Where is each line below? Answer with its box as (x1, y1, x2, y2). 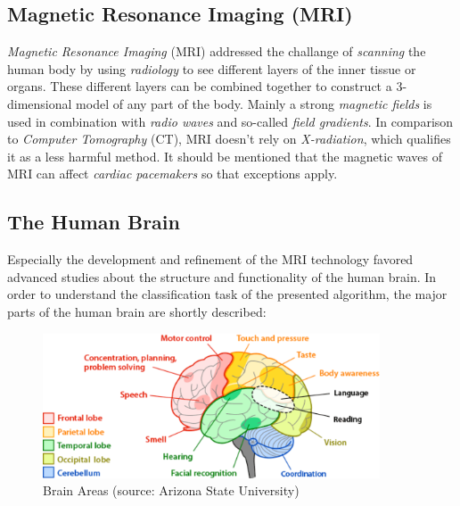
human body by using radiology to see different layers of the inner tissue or (7, 59, 416, 78)
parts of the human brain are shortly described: (7, 302, 267, 320)
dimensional (7, 94, 72, 112)
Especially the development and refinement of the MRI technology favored (7, 250, 414, 269)
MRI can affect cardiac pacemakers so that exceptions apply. (7, 164, 338, 183)
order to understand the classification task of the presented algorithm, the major (7, 285, 448, 303)
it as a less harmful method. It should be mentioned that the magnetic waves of (7, 146, 443, 165)
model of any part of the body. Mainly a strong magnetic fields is (76, 94, 432, 112)
